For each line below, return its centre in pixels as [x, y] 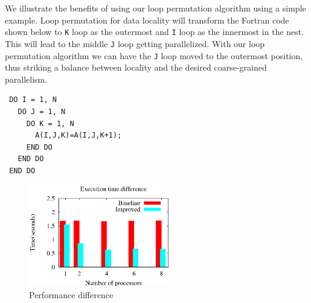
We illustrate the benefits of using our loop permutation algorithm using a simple [155, 8]
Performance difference [71, 294]
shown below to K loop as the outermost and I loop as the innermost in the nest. [155, 32]
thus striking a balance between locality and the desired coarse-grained [136, 67]
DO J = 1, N [42, 111]
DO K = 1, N [50, 123]
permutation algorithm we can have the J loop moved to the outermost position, [154, 55]
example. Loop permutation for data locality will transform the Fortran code [147, 20]
